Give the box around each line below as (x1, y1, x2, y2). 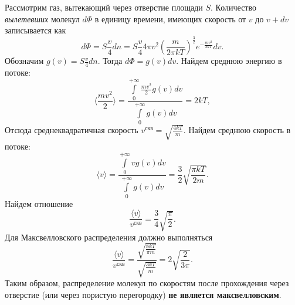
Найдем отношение (5, 197, 73, 209)
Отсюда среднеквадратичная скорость (5, 123, 138, 135)
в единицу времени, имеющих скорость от (94, 12, 246, 25)
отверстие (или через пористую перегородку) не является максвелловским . (5, 288, 282, 300)
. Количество (211, 1, 256, 13)
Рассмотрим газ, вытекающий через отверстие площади (5, 1, 203, 13)
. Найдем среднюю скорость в (183, 123, 291, 135)
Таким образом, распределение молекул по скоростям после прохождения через (5, 277, 289, 289)
